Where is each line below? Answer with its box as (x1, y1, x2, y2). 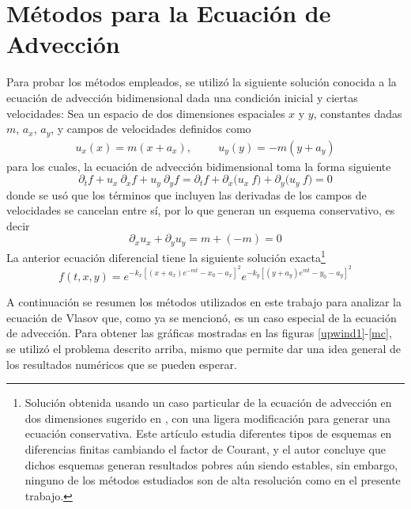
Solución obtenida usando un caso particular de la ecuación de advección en (25, 394, 392, 411)
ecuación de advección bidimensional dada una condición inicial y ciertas (6, 89, 358, 105)
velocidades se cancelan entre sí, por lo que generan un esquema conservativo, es (6, 202, 395, 218)
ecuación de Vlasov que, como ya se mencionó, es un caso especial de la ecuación (6, 309, 397, 325)
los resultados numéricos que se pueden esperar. (6, 355, 237, 372)
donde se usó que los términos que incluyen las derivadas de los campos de (6, 186, 367, 203)
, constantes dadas (313, 104, 402, 121)
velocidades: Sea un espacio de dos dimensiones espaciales (6, 104, 285, 121)
